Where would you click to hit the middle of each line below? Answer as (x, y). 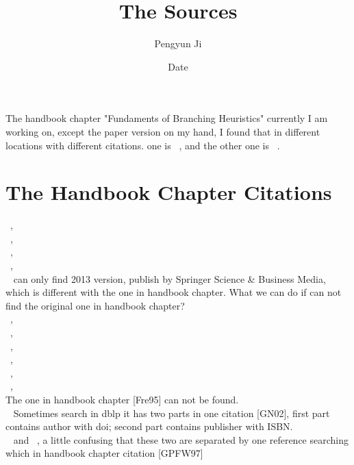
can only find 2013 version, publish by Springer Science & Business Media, (169, 278)
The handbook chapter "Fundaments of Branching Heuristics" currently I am (167, 118)
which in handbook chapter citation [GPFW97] (104, 453)
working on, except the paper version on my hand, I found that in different (163, 131)
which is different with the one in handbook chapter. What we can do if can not (174, 292)
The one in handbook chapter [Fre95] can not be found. (122, 399)
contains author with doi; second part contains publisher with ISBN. (149, 426)
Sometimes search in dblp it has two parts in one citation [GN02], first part (172, 413)
